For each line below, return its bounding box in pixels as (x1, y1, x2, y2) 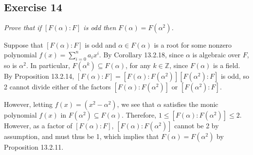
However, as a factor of (4, 120, 72, 130)
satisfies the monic (163, 99, 218, 109)
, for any (125, 60, 151, 70)
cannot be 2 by (174, 120, 219, 130)
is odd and (85, 40, 116, 50)
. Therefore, (121, 109, 157, 120)
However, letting (4, 99, 53, 109)
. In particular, (26, 60, 70, 70)
